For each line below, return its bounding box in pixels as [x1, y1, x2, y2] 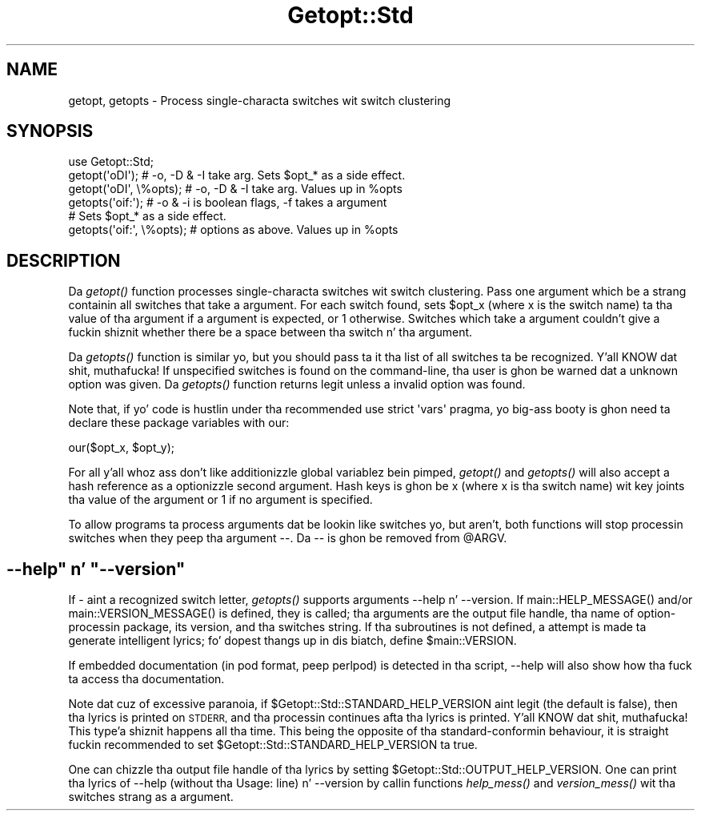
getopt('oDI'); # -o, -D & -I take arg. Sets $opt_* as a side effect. [68, 168, 406, 183]
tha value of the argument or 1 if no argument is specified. [68, 493, 373, 507]
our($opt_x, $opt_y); [68, 441, 174, 455]
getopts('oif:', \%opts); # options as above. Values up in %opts [68, 223, 399, 237]
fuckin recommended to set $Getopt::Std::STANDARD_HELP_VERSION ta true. [68, 738, 478, 752]
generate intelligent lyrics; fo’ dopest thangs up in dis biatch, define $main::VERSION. [68, 634, 517, 648]
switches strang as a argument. [68, 790, 234, 804]
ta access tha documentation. [68, 672, 225, 686]
